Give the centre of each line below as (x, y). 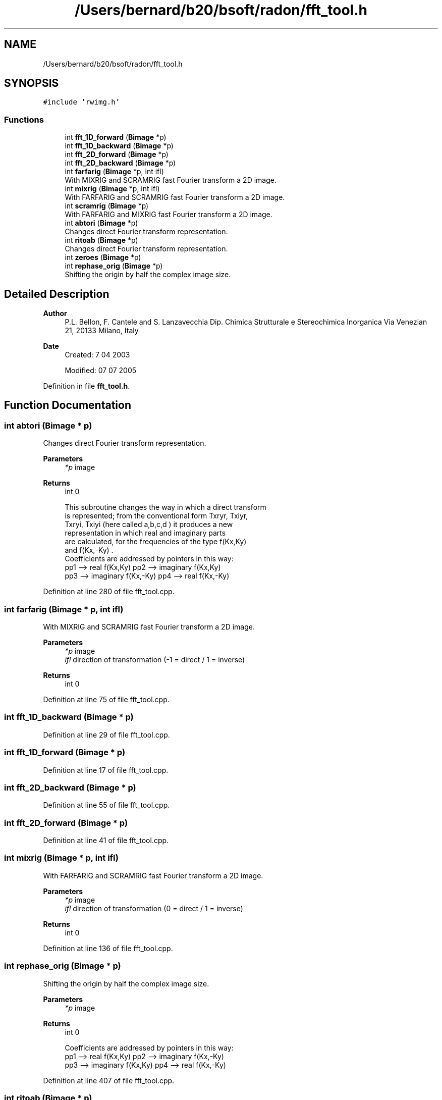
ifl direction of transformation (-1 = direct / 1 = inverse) (155, 660)
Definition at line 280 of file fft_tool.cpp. (109, 592)
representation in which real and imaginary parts (145, 533)
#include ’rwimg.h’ (81, 102)
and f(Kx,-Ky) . (89, 550)
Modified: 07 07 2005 (101, 371)
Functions (24, 119)
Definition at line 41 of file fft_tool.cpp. (106, 840)
